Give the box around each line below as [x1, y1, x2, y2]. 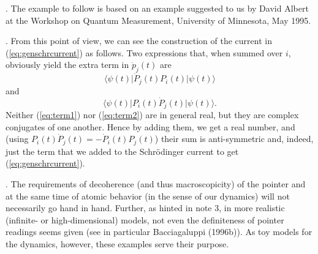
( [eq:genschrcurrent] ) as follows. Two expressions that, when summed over [6, 46, 283, 59]
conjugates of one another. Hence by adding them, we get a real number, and [6, 120, 295, 133]
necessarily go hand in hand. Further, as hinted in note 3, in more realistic [6, 201, 285, 214]
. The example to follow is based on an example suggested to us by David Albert [6, 2, 309, 14]
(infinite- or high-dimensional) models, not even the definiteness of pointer [6, 213, 284, 226]
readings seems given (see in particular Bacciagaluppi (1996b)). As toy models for [6, 225, 312, 238]
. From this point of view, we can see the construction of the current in [6, 34, 272, 47]
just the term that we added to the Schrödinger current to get [6, 144, 239, 157]
